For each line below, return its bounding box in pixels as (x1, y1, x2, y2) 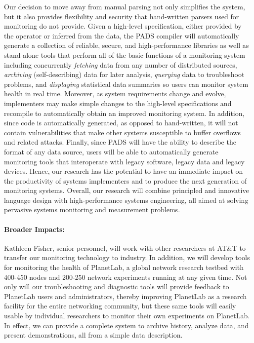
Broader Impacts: (4, 224, 65, 234)
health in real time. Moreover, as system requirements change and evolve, (4, 88, 226, 99)
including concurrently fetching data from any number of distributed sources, (4, 59, 237, 70)
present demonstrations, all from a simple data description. (4, 330, 183, 340)
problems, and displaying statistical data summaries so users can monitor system (4, 78, 249, 89)
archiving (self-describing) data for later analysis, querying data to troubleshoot (4, 69, 245, 79)
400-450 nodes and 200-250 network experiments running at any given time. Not (4, 271, 247, 282)
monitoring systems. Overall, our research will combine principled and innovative (4, 185, 249, 195)
